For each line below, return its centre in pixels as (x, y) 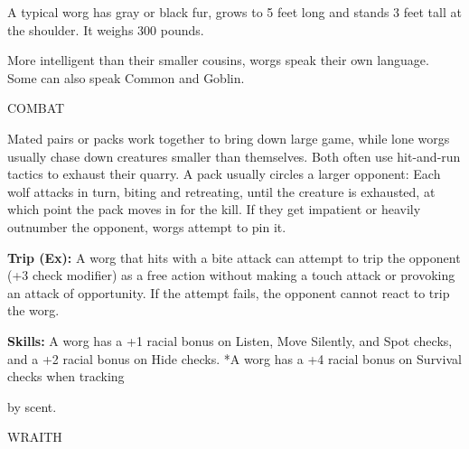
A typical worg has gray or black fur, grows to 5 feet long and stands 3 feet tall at (234, 12)
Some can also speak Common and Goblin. (126, 77)
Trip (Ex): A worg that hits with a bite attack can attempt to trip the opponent (234, 257)
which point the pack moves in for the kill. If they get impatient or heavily (214, 209)
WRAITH (35, 437)
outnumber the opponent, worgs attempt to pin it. (147, 226)
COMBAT (36, 108)
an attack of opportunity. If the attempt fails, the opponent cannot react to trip (229, 292)
